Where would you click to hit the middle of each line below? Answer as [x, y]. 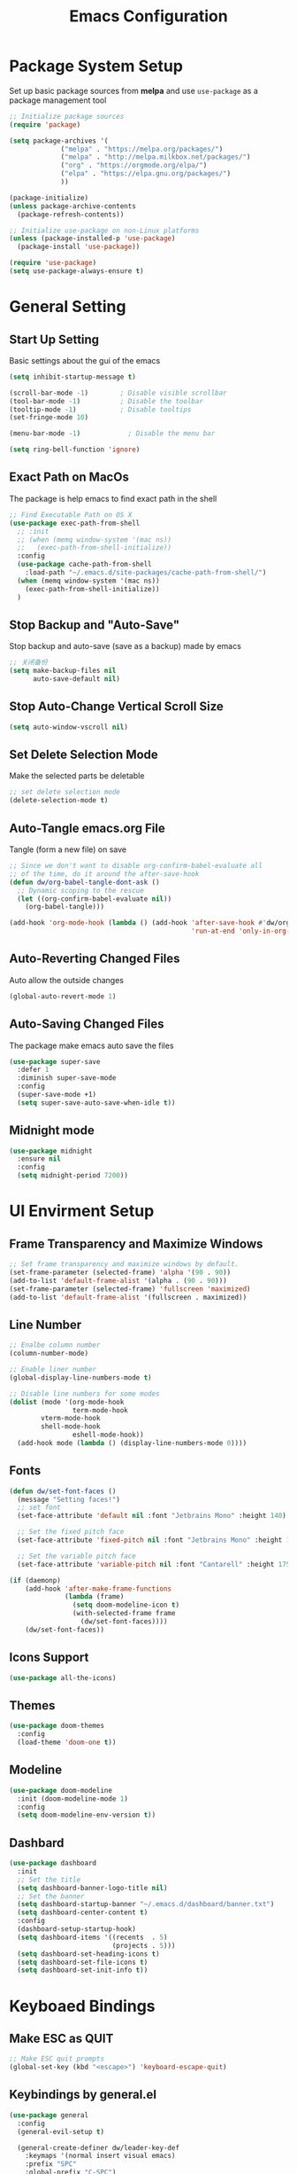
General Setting [68, 307]
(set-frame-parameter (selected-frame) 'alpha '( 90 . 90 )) [120, 1272]
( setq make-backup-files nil [63, 671]
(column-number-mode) [49, 1354]
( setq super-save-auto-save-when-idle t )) [96, 1103]
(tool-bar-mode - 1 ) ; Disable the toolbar [106, 401]
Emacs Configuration [148, 16]
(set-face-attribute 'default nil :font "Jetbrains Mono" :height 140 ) [152, 1516]
